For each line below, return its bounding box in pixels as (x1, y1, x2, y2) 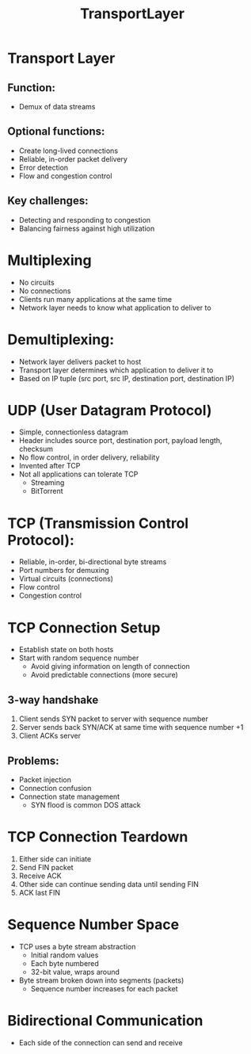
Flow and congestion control (18, 171, 112, 181)
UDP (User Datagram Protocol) (7, 401, 212, 419)
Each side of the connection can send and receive (18, 1037, 183, 1047)
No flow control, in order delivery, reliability (18, 453, 160, 462)
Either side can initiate (18, 854, 92, 864)
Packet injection (18, 774, 72, 785)
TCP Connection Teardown (7, 828, 188, 846)
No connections (18, 286, 71, 296)
